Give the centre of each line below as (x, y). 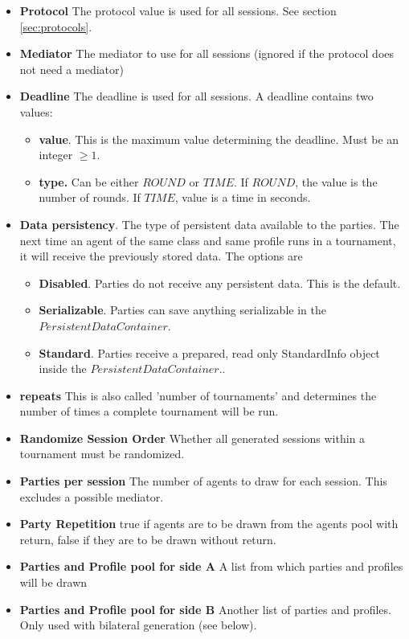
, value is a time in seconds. (243, 197)
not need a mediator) (72, 69)
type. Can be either (89, 181)
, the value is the (336, 181)
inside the (63, 369)
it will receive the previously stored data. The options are (161, 256)
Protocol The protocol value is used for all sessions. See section (178, 10)
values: (36, 111)
